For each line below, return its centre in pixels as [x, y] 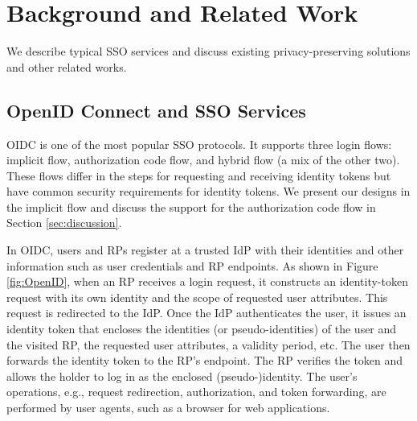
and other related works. [67, 66]
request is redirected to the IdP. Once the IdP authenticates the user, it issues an [206, 313]
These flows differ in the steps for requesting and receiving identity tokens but [199, 175]
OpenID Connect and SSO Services [156, 110]
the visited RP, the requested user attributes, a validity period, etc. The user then [208, 344]
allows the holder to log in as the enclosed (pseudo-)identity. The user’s [182, 376]
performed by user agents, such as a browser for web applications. [168, 408]
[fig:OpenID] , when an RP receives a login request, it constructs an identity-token [207, 281]
